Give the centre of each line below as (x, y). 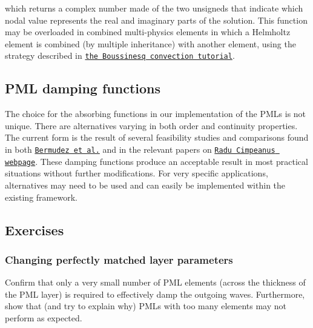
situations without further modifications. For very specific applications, (137, 173)
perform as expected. (44, 317)
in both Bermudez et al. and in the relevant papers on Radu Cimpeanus (140, 149)
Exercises (35, 229)
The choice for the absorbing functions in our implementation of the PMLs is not (156, 114)
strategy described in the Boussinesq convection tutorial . (120, 55)
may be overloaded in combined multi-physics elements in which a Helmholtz (148, 32)
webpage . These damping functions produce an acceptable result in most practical (156, 161)
